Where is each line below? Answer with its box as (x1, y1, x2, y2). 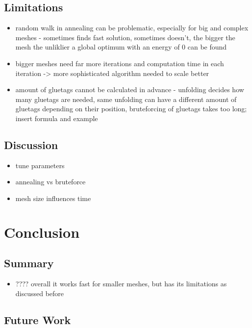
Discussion (4, 137, 58, 152)
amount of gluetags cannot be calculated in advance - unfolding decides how (15, 84, 244, 95)
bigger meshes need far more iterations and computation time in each (15, 58, 224, 68)
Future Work (4, 312, 71, 327)
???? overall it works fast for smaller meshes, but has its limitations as (15, 278, 227, 289)
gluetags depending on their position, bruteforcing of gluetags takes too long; (15, 103, 247, 114)
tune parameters (15, 160, 65, 170)
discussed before (15, 288, 64, 298)
